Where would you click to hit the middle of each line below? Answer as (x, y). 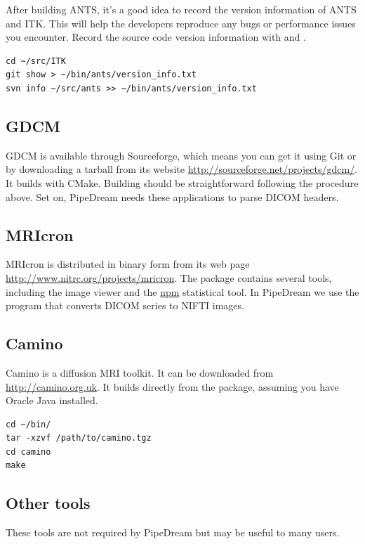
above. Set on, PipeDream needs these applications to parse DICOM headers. (172, 196)
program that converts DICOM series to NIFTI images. (125, 305)
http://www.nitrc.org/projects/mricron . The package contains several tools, (169, 277)
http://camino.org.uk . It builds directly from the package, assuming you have (172, 386)
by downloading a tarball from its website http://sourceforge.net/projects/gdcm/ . (182, 169)
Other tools (48, 503)
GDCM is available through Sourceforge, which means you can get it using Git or (181, 155)
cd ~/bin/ (28, 424)
